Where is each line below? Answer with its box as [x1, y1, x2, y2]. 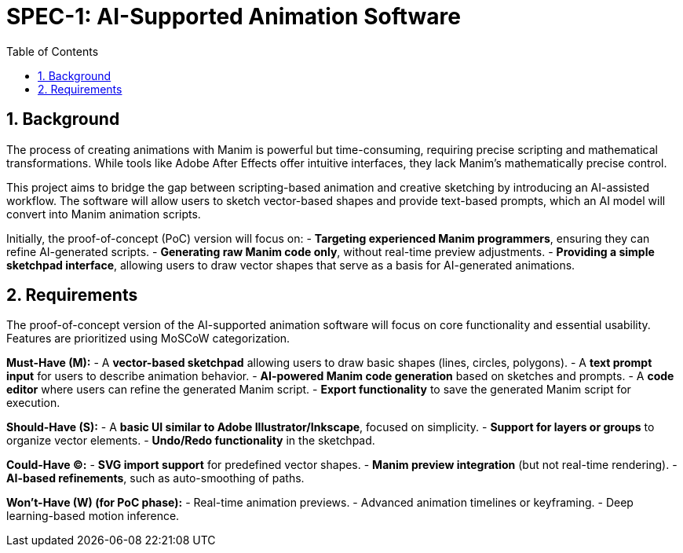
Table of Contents [6, 44, 99, 58]
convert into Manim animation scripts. [6, 207, 201, 221]
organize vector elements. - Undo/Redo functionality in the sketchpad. [6, 434, 375, 448]
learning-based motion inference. [6, 509, 180, 523]
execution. [6, 396, 60, 410]
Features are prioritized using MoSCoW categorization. [6, 331, 290, 346]
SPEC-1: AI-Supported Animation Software [6, 3, 461, 30]
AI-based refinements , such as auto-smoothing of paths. [6, 471, 305, 485]
